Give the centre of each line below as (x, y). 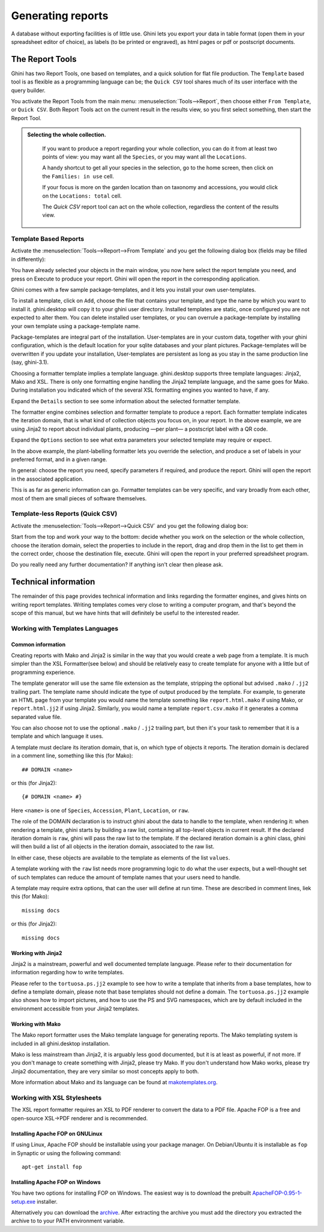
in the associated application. (47, 479)
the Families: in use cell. (78, 176)
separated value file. (36, 717)
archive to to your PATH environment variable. (68, 1221)
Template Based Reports (48, 239)
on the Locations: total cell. (82, 196)
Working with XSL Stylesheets (56, 1097)
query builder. (28, 90)
